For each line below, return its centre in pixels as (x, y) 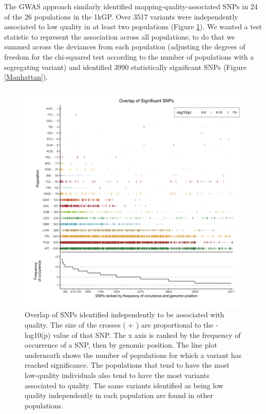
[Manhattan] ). (26, 77)
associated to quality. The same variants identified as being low (124, 385)
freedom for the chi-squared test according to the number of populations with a (129, 56)
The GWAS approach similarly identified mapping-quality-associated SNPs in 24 (131, 6)
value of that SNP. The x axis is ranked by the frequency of (147, 335)
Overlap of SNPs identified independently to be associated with (125, 314)
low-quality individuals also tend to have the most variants (117, 375)
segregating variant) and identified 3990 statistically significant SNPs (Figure (125, 67)
